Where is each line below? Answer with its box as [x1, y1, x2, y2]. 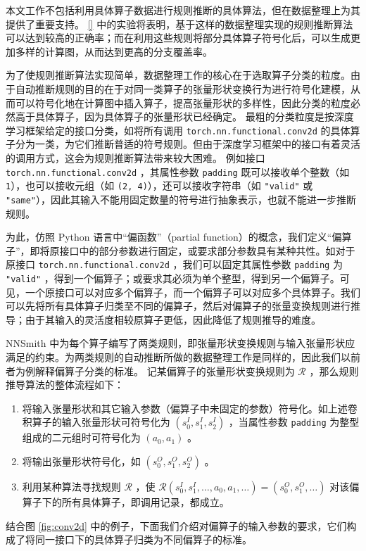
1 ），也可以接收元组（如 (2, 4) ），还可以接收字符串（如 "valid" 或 [6, 178, 313, 193]
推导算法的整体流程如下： [6, 377, 124, 392]
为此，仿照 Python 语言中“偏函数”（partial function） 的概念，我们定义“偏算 [6, 229, 352, 244]
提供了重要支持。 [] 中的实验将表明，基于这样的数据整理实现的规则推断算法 [6, 16, 353, 31]
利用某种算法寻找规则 [22, 479, 121, 493]
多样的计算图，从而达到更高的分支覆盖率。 [15, 44, 213, 58]
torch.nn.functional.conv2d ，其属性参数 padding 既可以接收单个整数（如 [6, 164, 350, 179]
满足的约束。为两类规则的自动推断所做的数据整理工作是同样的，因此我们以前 [6, 350, 360, 365]
